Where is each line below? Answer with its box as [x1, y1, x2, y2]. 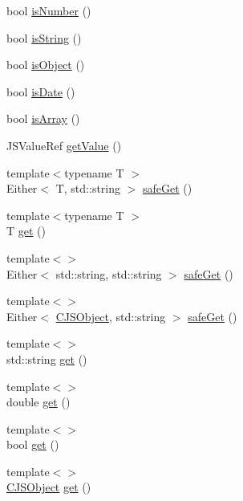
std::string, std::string [55, 265, 162, 282]
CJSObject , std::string [55, 308, 166, 324]
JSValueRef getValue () [6, 136, 122, 153]
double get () [6, 393, 71, 410]
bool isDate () [6, 83, 75, 100]
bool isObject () [6, 56, 85, 73]
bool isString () [6, 29, 82, 46]
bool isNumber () [6, 2, 91, 18]
